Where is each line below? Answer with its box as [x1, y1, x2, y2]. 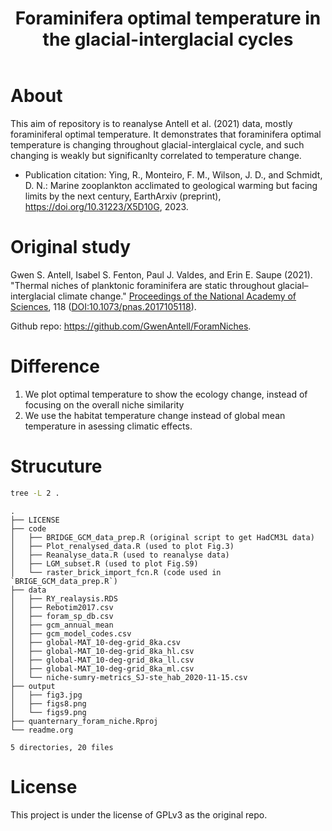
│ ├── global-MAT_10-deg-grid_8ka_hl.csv [10, 646, 195, 656]
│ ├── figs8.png [10, 698, 87, 709]
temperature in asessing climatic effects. [24, 420, 193, 432]
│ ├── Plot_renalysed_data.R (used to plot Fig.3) [10, 541, 235, 551]
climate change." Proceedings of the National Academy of [57, 290, 297, 302]
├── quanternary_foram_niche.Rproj [10, 716, 159, 726]
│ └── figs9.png [10, 707, 87, 717]
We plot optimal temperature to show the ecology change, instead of [24, 388, 308, 400]
